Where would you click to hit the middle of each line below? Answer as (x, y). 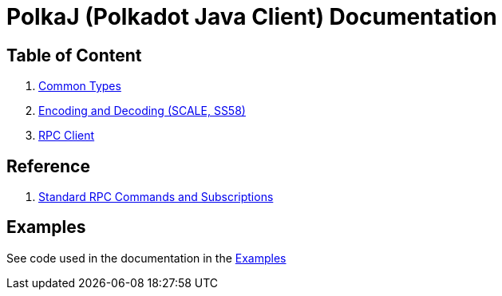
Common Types (80, 86)
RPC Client (67, 136)
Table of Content (74, 55)
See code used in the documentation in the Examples (146, 258)
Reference (48, 166)
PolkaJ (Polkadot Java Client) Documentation (252, 17)
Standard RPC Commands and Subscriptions (156, 197)
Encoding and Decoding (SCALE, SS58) (142, 111)
